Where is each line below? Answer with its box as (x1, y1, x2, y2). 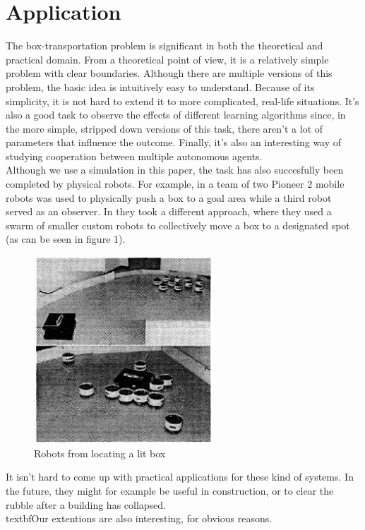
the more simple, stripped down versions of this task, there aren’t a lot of (6, 121, 323, 135)
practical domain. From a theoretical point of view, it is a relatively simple (6, 52, 329, 66)
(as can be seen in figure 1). (6, 231, 126, 246)
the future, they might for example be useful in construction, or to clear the (6, 483, 334, 498)
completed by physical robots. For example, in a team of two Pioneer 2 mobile (6, 176, 345, 191)
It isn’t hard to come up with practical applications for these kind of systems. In (6, 469, 354, 484)
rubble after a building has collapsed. (6, 497, 166, 512)
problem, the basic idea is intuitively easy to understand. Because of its (6, 79, 315, 94)
